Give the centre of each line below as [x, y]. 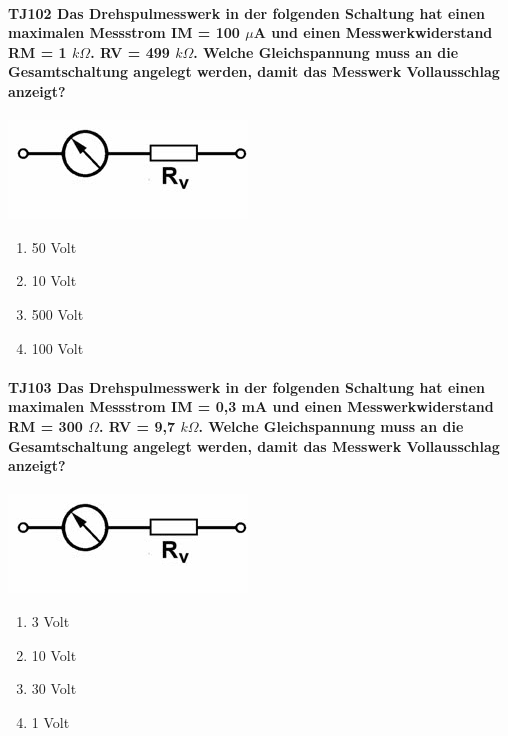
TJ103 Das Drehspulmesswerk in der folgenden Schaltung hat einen [246, 386]
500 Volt [57, 313]
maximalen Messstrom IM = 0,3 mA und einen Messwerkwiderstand [251, 406]
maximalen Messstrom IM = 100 [124, 32]
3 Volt [50, 620]
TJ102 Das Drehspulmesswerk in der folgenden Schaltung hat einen [246, 12]
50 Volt [54, 246]
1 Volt [50, 721]
